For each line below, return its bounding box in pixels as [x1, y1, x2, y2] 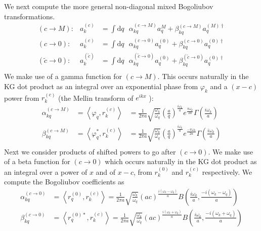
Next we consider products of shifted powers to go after [4, 146, 176, 157]
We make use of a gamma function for [4, 71, 122, 82]
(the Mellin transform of [58, 92, 134, 103]
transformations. [4, 11, 55, 21]
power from [4, 92, 39, 103]
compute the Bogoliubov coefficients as [4, 176, 124, 187]
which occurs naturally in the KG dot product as [105, 156, 257, 167]
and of [96, 166, 116, 177]
